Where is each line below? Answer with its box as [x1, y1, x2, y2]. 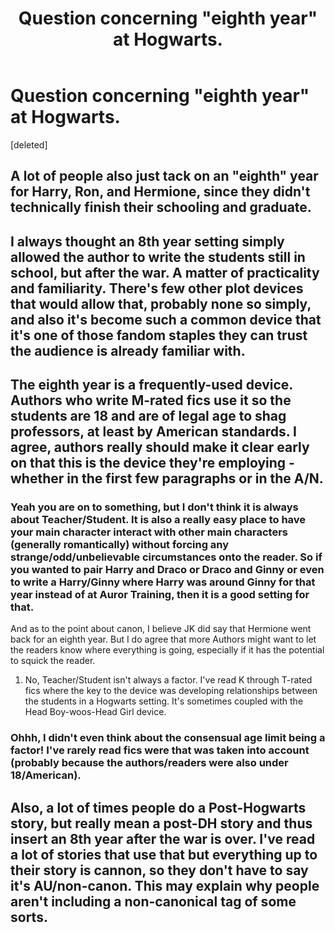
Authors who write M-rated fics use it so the [10, 392, 292, 409]
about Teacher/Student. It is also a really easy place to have [10, 513, 307, 527]
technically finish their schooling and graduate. [10, 199, 312, 216]
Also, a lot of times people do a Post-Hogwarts [10, 799, 307, 816]
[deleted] [10, 138, 48, 151]
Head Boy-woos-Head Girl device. [24, 706, 167, 718]
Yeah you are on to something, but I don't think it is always [10, 500, 299, 514]
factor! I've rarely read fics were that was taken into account [10, 743, 310, 757]
